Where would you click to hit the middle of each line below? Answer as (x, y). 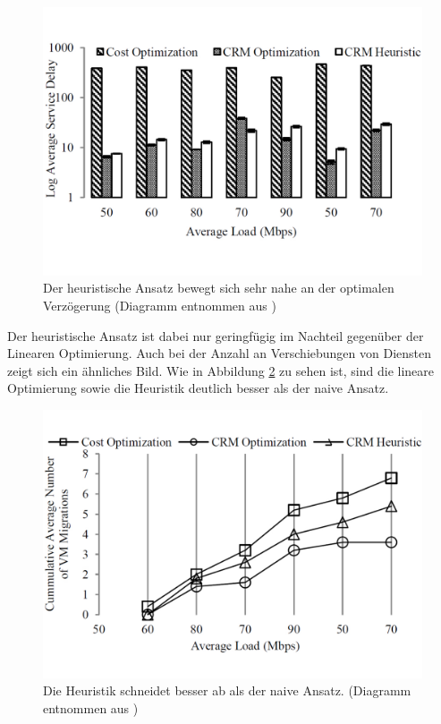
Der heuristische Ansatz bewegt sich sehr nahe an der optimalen (219, 288)
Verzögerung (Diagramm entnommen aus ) (160, 305)
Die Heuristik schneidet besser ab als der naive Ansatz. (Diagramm (227, 690)
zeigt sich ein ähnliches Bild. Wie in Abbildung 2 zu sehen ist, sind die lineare (221, 370)
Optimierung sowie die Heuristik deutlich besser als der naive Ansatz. (198, 388)
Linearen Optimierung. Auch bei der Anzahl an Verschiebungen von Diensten (220, 353)
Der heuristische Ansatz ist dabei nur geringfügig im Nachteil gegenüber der (216, 335)
